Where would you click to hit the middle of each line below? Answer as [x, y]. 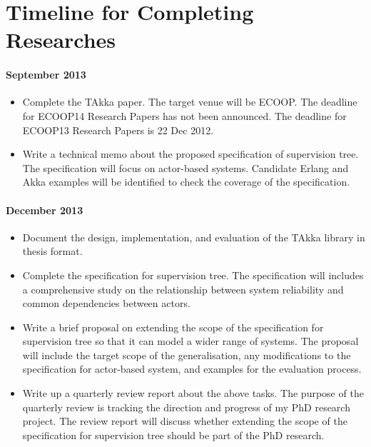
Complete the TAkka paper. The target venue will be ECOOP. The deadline [190, 102]
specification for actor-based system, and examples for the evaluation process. [192, 369]
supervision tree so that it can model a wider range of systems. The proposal [190, 341]
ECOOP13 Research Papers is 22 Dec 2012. [118, 130]
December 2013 [45, 210]
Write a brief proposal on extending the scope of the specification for [173, 327]
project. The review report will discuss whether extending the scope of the [185, 421]
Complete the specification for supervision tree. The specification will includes [193, 275]
